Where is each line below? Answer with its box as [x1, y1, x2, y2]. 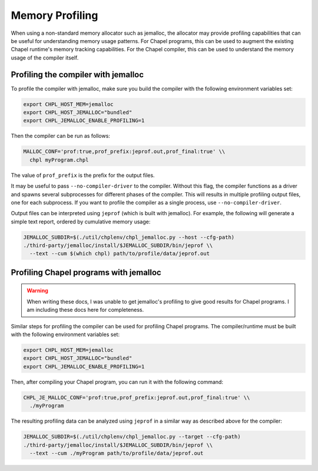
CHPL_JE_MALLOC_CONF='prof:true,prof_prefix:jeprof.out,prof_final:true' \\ [23, 394, 250, 401]
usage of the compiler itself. [11, 54, 79, 61]
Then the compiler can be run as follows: [11, 133, 110, 140]
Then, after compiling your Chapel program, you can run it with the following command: [11, 378, 224, 386]
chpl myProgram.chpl [29, 156, 89, 163]
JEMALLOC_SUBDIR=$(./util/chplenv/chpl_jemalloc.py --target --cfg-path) [23, 433, 241, 440]
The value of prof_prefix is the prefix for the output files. [11, 172, 155, 179]
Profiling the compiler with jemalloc [11, 70, 144, 80]
